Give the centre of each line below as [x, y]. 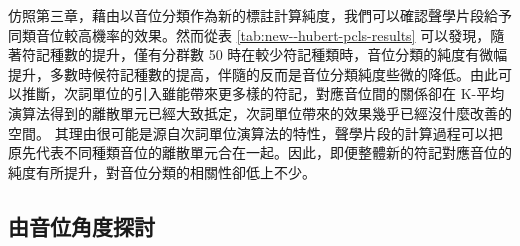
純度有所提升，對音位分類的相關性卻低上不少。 [162, 171]
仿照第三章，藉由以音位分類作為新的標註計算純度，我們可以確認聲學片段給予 [260, 15]
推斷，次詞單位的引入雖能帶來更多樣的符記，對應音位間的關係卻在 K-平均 [263, 93]
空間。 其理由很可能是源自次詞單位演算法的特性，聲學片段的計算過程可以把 [255, 132]
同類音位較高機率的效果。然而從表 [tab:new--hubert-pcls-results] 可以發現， [249, 34]
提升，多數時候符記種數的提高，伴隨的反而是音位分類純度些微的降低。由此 [253, 73]
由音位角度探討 [81, 225]
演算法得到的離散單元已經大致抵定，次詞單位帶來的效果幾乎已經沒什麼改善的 [260, 112]
